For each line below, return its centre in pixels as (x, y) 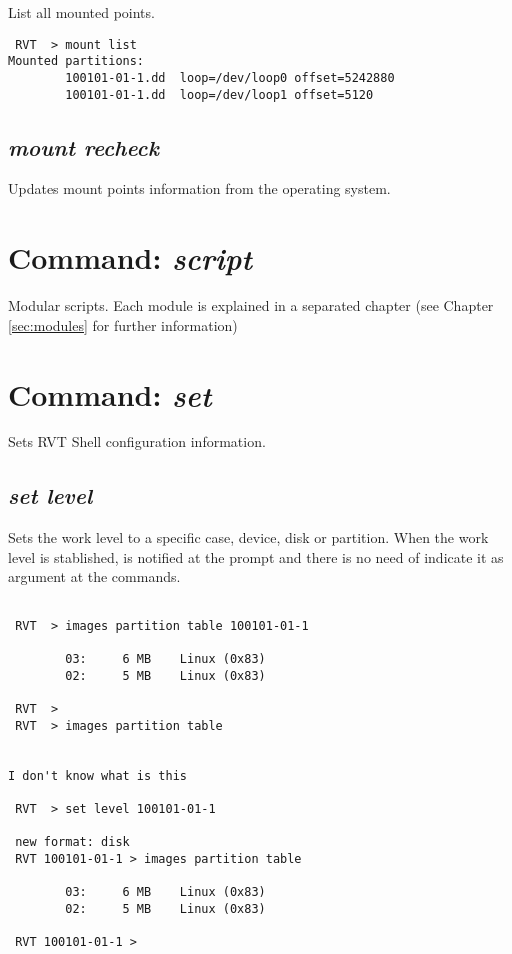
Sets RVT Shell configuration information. (137, 441)
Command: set (110, 394)
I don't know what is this (97, 775)
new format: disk (72, 842)
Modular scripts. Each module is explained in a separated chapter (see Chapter (251, 305)
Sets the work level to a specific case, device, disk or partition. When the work (248, 537)
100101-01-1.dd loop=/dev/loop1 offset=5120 (219, 94)
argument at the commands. (94, 576)
